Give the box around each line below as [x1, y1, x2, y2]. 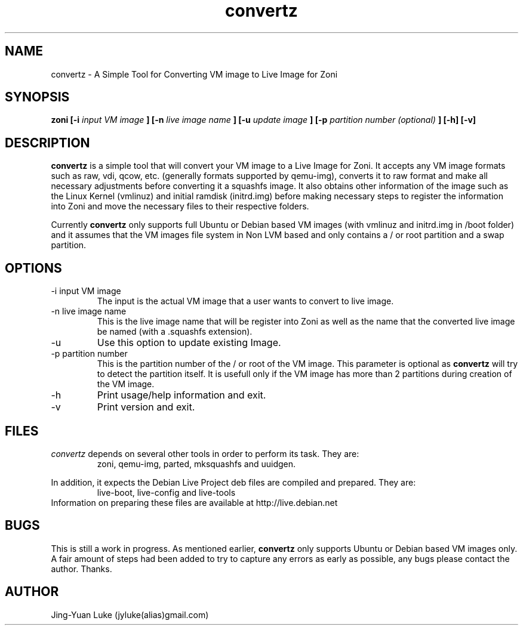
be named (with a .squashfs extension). [97, 326, 253, 337]
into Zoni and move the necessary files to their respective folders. [51, 201, 309, 212]
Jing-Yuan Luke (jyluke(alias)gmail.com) [51, 609, 209, 620]
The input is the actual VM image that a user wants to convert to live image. [97, 296, 394, 307]
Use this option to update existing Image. [97, 336, 281, 349]
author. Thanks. [51, 563, 112, 574]
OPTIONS [5, 260, 62, 276]
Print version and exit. [97, 401, 195, 413]
